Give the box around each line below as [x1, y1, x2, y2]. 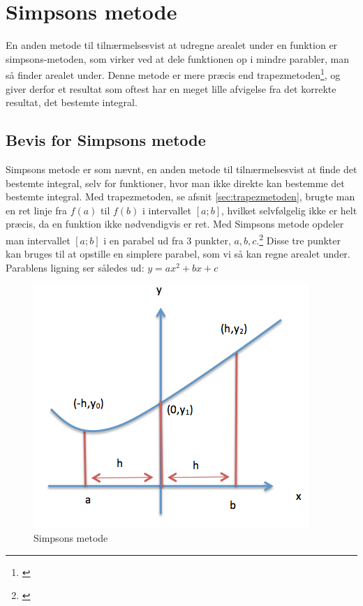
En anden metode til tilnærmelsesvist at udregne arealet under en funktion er [6, 38, 338, 52]
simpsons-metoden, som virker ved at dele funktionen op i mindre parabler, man [6, 51, 350, 66]
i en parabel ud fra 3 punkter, [103, 232, 231, 247]
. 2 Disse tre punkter [256, 230, 341, 247]
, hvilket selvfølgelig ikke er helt [221, 202, 357, 217]
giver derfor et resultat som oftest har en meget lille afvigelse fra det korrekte [6, 81, 336, 96]
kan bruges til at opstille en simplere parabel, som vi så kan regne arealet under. [6, 246, 350, 261]
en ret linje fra [6, 202, 67, 217]
